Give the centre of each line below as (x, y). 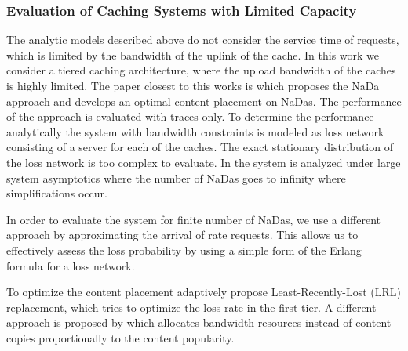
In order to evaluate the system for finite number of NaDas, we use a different (194, 219)
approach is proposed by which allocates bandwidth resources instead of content (199, 322)
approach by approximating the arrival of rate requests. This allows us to (182, 235)
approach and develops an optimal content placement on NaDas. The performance (204, 101)
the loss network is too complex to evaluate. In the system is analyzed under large (204, 162)
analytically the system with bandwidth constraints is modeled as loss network (195, 131)
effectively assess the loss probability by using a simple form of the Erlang (184, 250)
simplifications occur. (57, 193)
